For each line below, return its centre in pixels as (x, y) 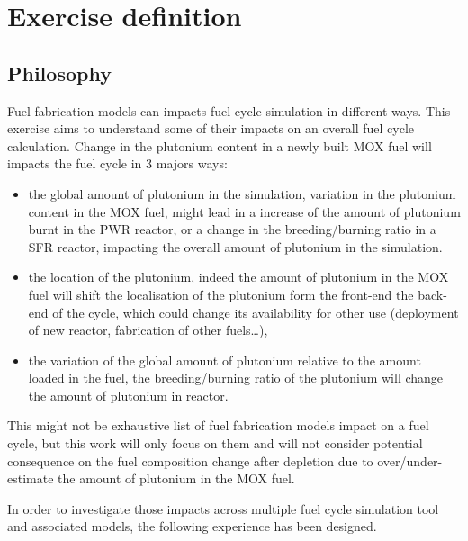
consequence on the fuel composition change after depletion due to (190, 460)
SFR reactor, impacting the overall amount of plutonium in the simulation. (235, 246)
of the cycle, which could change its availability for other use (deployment (256, 312)
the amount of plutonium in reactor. (128, 395)
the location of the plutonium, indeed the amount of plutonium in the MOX (238, 277)
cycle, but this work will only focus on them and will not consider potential (215, 443)
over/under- (410, 460)
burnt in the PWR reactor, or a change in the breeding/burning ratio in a (232, 229)
